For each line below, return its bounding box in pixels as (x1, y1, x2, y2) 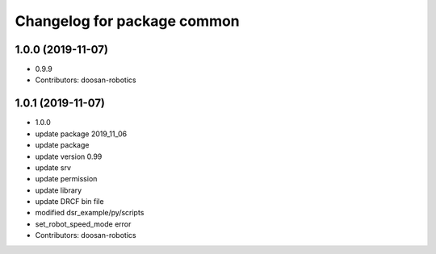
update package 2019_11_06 (35, 129, 128, 139)
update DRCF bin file (35, 197, 104, 206)
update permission (35, 174, 98, 184)
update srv (35, 162, 72, 173)
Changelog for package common (15, 12, 240, 30)
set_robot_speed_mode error (35, 219, 132, 229)
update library (35, 185, 82, 195)
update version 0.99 (35, 152, 103, 161)
